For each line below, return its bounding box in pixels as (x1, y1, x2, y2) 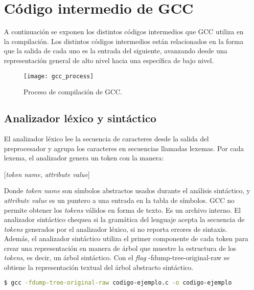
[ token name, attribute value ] (4, 169, 90, 179)
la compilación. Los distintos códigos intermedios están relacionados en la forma (4, 36, 244, 46)
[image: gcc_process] (23, 72, 94, 80)
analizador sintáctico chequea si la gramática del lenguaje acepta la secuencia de (4, 214, 245, 224)
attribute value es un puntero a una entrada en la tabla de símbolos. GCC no (4, 195, 234, 205)
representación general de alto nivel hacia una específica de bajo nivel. (4, 55, 214, 65)
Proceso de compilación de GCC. (23, 87, 122, 97)
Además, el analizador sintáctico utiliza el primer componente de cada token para (4, 233, 249, 244)
